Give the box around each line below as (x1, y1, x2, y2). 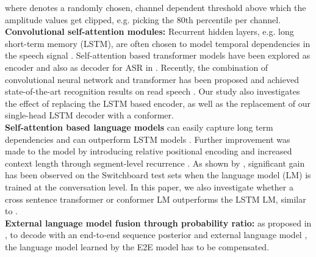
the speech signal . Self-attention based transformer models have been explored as (5, 49, 311, 62)
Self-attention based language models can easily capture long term (5, 120, 273, 133)
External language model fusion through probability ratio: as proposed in (5, 216, 312, 229)
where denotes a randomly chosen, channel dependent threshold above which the (5, 1, 306, 13)
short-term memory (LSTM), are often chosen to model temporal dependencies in (5, 37, 311, 49)
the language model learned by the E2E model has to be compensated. (5, 240, 270, 253)
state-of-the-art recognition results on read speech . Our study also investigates (5, 85, 300, 98)
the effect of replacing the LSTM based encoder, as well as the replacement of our (5, 96, 311, 109)
